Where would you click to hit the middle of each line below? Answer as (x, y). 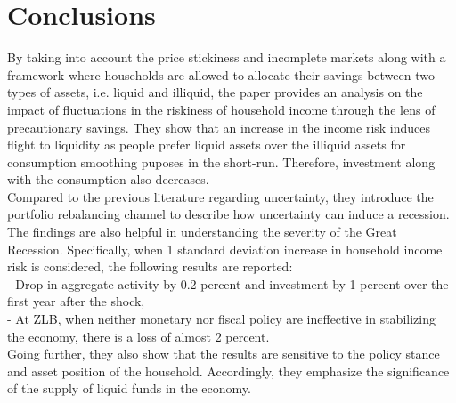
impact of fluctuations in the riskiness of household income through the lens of (221, 109)
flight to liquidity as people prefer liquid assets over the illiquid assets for (207, 145)
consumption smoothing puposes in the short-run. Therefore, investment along (221, 161)
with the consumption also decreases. (108, 179)
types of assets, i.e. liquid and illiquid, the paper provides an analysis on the (215, 92)
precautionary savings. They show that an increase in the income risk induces (219, 127)
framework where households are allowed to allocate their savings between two (221, 74)
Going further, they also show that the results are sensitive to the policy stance (224, 354)
